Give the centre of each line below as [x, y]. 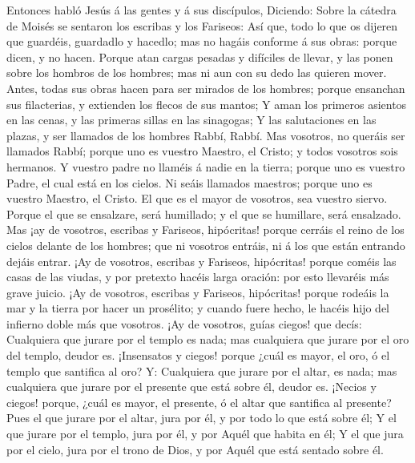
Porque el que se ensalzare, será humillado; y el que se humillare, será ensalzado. [204, 213]
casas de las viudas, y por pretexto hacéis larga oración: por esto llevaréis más [198, 277]
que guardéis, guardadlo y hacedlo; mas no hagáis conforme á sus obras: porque [202, 41]
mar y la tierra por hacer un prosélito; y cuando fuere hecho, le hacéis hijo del [198, 308]
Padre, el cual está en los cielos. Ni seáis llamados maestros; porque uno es [189, 182]
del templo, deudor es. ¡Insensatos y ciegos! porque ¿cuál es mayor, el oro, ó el [198, 355]
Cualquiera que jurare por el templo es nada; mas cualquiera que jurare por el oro [208, 339]
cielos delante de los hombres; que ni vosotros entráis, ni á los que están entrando [206, 245]
